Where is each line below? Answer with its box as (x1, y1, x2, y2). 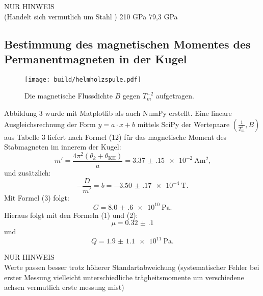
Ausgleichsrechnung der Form (4, 118, 96, 129)
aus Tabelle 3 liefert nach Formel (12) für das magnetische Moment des (4, 131, 227, 142)
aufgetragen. (155, 90, 195, 101)
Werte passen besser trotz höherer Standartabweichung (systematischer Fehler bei (4, 261, 259, 272)
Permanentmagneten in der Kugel (4, 51, 187, 66)
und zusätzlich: (4, 167, 51, 178)
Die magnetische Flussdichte (24, 90, 113, 101)
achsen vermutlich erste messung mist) (4, 282, 124, 292)
